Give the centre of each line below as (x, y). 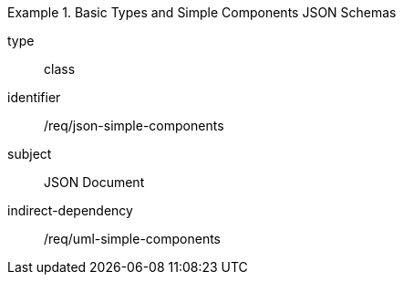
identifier (34, 97)
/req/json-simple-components (134, 125)
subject (30, 154)
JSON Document (94, 182)
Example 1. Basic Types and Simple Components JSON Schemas (202, 12)
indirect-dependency (70, 210)
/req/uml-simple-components (133, 239)
